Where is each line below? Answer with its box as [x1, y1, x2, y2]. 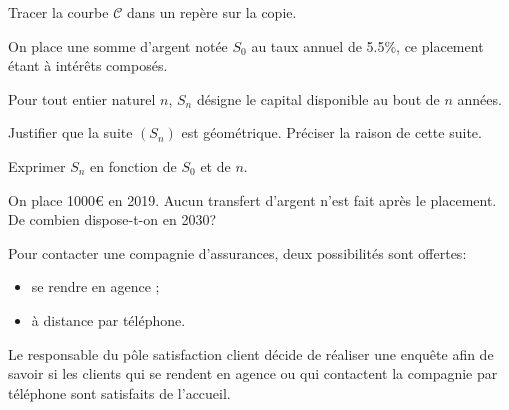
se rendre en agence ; [31, 276, 160, 297]
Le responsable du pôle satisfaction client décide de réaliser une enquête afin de [8, 343, 494, 364]
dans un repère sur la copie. [126, 2, 297, 22]
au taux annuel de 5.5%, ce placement [251, 35, 484, 56]
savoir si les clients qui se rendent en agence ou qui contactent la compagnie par [8, 363, 498, 384]
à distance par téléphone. [31, 309, 186, 330]
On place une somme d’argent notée [8, 35, 228, 56]
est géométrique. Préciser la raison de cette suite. [181, 122, 482, 143]
